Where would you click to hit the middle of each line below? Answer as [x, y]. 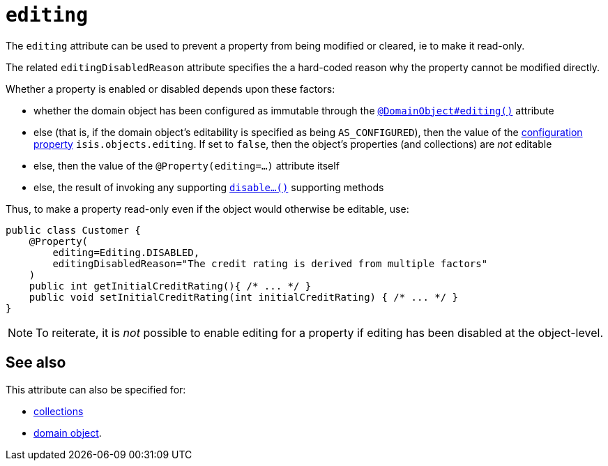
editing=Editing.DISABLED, [126, 252]
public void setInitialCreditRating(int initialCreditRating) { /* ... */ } [244, 297]
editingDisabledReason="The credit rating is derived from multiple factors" [270, 263]
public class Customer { [73, 230]
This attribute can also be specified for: [96, 389]
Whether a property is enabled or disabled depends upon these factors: [170, 89]
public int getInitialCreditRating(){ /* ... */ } [170, 286]
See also [36, 363]
